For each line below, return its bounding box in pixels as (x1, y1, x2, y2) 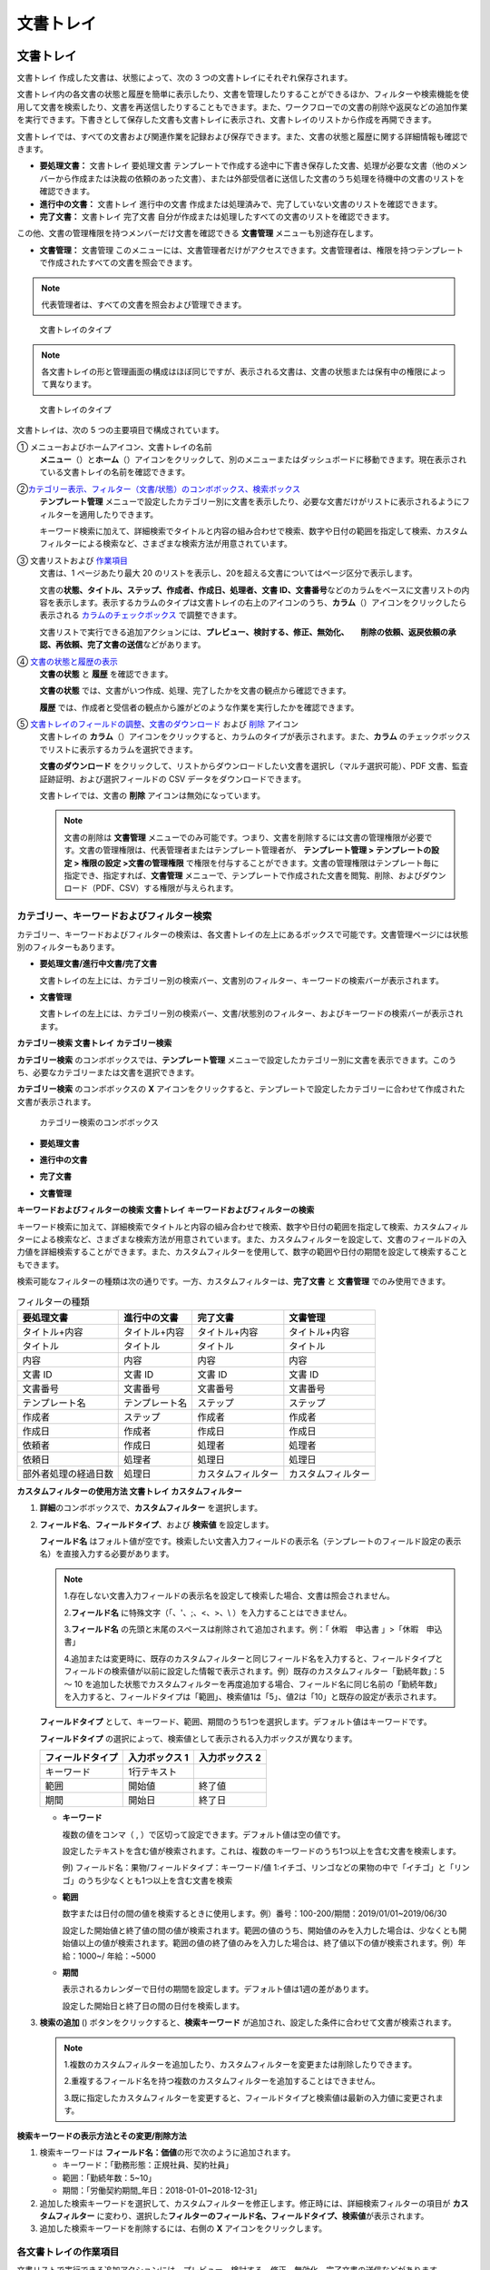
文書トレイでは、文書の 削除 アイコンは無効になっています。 (39, 790, 266, 801)
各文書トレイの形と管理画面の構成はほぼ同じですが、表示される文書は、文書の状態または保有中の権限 (41, 366, 423, 377)
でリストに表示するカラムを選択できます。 (39, 744, 199, 755)
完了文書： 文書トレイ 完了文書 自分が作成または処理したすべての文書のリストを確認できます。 (39, 211, 395, 222)
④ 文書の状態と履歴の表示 (16, 656, 118, 666)
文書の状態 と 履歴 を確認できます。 (39, 668, 173, 679)
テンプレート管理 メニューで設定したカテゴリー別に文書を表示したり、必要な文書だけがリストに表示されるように (39, 496, 463, 508)
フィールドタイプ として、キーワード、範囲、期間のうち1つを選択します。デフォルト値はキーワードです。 (39, 1716, 432, 1727)
